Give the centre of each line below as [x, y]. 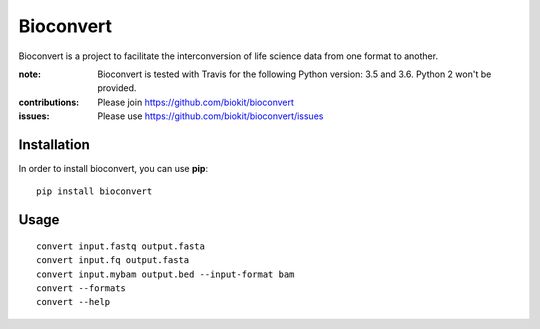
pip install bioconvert [94, 191]
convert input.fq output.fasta [113, 260]
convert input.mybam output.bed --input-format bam [165, 274]
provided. [117, 88]
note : [30, 74]
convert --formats [81, 288]
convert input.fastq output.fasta [120, 246]
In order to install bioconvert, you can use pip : [113, 169]
